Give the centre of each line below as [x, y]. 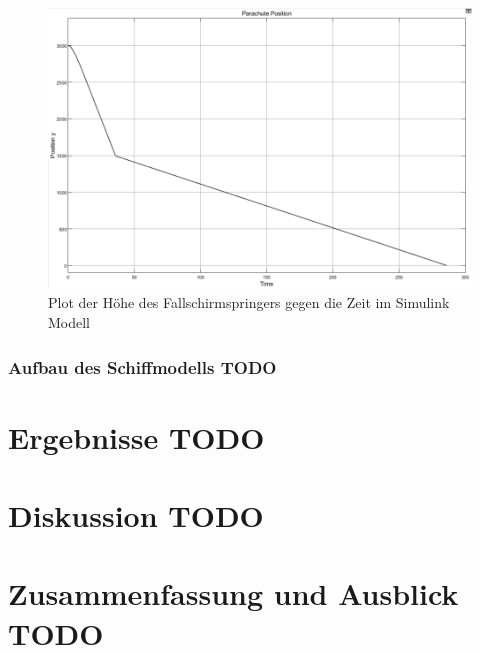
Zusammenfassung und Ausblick [233, 593]
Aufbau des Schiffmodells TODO [142, 366]
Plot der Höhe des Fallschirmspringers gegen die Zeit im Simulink [249, 302]
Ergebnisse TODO [136, 436]
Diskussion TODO [136, 515]
